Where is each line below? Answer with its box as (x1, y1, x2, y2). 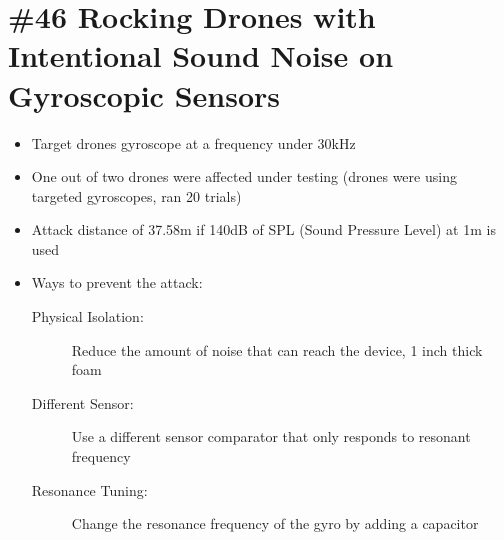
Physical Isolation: (31, 306, 144, 327)
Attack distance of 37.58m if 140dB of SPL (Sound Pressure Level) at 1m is (31, 219, 496, 240)
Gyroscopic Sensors (8, 74, 280, 115)
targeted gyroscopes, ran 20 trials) (31, 185, 242, 206)
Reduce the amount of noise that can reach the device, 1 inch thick (71, 339, 483, 360)
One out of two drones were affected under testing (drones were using (31, 166, 457, 187)
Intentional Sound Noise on (8, 35, 394, 76)
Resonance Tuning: (31, 479, 148, 500)
